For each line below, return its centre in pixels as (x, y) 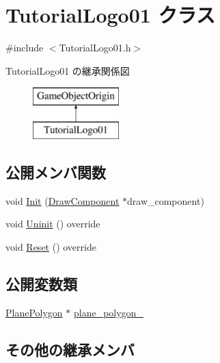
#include (25, 48)
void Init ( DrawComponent (63, 200)
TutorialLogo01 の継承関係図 (68, 70)
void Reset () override (51, 246)
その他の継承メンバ (70, 349)
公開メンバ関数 (56, 172)
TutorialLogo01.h (95, 48)
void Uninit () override (53, 224)
